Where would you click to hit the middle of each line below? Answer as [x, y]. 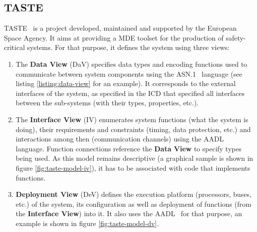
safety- [236, 37]
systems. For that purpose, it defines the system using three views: [128, 47]
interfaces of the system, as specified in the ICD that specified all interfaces [130, 93]
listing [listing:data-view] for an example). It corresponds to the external [126, 83]
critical [15, 47]
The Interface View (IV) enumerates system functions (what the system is [132, 119]
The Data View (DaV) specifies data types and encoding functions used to [131, 64]
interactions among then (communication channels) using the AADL [120, 139]
